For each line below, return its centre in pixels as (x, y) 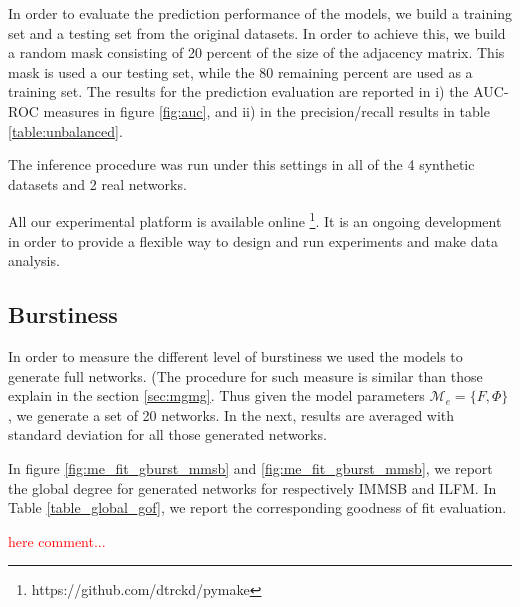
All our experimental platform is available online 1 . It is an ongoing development (255, 219)
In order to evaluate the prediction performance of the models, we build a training (260, 13)
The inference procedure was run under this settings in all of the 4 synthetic (241, 164)
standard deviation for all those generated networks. (167, 434)
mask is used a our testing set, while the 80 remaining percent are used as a (240, 71)
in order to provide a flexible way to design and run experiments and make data (253, 240)
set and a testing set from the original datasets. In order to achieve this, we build (257, 32)
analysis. (34, 260)
